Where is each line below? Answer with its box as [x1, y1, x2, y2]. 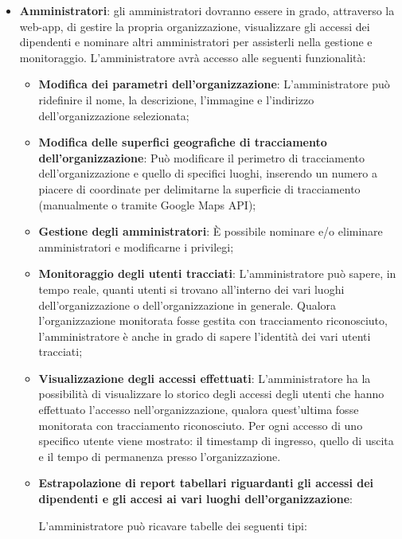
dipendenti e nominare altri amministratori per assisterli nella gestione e [19, 33, 373, 50]
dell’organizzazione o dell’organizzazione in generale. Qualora [38, 296, 337, 313]
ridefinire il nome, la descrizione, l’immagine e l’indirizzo [38, 91, 314, 107]
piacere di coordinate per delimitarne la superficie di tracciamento [38, 180, 361, 197]
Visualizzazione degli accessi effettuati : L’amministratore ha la [38, 369, 371, 386]
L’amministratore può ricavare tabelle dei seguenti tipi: [38, 517, 307, 533]
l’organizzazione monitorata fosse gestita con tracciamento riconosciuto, [38, 312, 388, 329]
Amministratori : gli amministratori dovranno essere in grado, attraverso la [19, 2, 395, 18]
